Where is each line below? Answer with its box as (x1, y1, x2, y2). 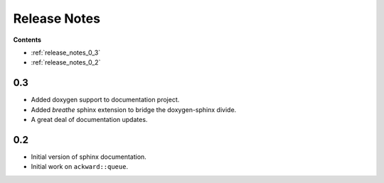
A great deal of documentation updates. (31, 116, 148, 124)
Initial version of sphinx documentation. (31, 152, 147, 161)
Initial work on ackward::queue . (31, 162, 128, 171)
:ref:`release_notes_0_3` (31, 48, 101, 57)
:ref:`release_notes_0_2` (31, 58, 101, 67)
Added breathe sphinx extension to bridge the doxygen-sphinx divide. (31, 105, 237, 113)
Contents (13, 35, 42, 44)
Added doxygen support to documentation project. (31, 96, 180, 104)
